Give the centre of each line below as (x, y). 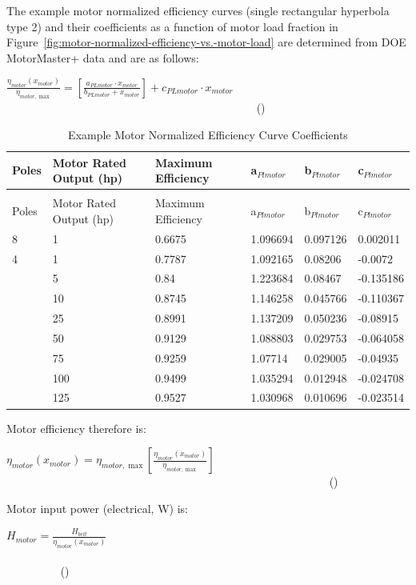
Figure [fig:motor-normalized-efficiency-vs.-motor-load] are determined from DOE (206, 42)
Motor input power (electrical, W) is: (97, 508)
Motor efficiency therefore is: (76, 428)
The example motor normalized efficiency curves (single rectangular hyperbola (198, 10)
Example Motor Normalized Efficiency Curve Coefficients (208, 134)
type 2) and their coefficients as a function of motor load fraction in (172, 26)
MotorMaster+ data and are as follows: (103, 57)
